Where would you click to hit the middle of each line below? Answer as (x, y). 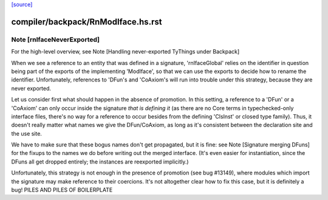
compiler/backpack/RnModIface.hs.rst (87, 22)
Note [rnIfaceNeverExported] (56, 40)
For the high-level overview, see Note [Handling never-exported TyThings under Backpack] (125, 52)
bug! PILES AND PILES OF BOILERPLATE (62, 190)
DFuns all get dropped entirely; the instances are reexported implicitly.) (100, 162)
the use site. (27, 133)
